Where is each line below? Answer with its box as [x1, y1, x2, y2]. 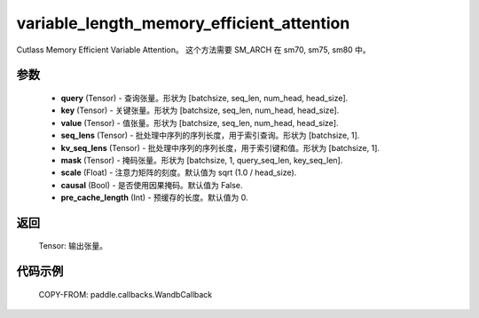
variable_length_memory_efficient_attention [16, 13, 350, 33]
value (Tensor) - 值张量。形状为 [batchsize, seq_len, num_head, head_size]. [60, 117, 339, 128]
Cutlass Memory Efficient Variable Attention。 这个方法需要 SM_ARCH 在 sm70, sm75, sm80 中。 [16, 44, 372, 55]
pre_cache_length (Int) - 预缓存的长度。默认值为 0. [60, 192, 248, 203]
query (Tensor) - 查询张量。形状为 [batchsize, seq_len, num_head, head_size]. [60, 92, 349, 103]
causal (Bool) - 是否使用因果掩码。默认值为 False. [60, 179, 243, 190]
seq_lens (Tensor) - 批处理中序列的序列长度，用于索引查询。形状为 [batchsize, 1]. [60, 130, 360, 141]
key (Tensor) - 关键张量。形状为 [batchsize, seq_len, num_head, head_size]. [60, 105, 340, 115]
